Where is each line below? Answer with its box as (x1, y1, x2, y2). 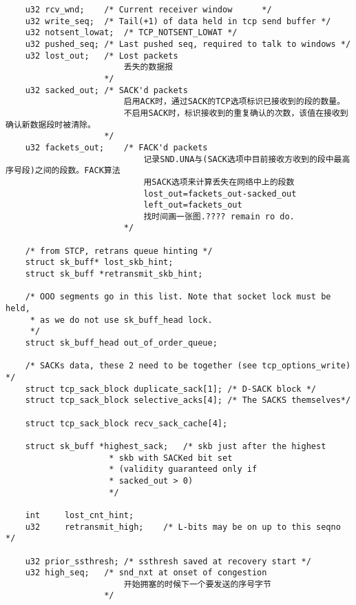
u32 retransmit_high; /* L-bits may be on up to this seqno (25, 522, 341, 532)
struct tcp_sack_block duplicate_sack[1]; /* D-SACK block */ (25, 384, 317, 394)
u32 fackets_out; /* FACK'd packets (25, 142, 208, 152)
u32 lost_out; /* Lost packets (25, 50, 178, 61)
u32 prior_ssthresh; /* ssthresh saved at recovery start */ (25, 556, 311, 566)
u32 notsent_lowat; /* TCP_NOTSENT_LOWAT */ (25, 28, 238, 38)
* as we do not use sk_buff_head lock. (30, 315, 213, 325)
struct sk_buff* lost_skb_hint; (25, 257, 174, 268)
